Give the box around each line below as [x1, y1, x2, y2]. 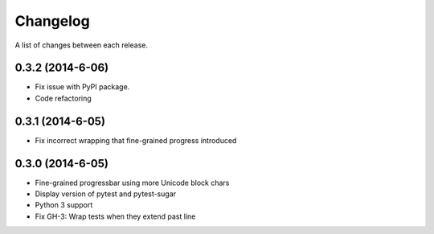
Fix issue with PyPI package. [35, 82, 130, 92]
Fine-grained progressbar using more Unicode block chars [35, 178, 230, 187]
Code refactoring [35, 93, 92, 103]
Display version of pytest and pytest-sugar [35, 189, 177, 199]
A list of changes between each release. [14, 40, 149, 50]
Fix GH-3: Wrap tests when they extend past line [35, 211, 196, 221]
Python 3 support [35, 200, 93, 210]
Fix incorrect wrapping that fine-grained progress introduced [35, 135, 237, 145]
